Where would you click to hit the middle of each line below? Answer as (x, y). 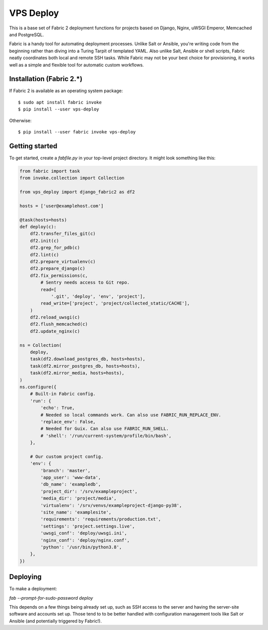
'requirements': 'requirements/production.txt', (101, 519)
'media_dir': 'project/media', (78, 498)
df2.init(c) (45, 241)
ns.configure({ (38, 387)
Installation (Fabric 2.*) (46, 79)
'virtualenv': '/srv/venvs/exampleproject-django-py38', (111, 505)
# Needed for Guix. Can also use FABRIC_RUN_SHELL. (105, 429)
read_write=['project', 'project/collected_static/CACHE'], (115, 303)
